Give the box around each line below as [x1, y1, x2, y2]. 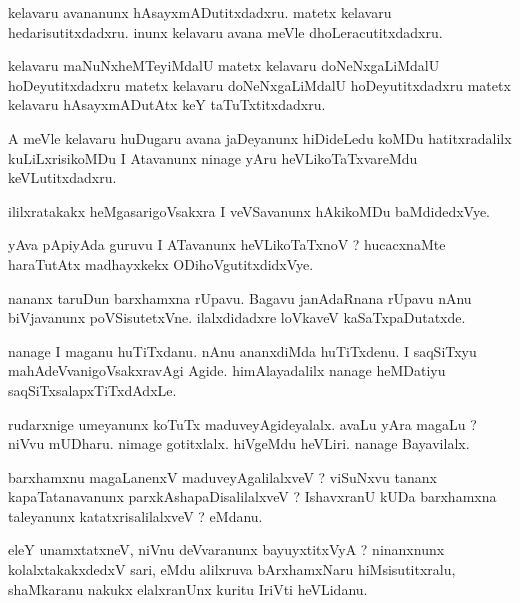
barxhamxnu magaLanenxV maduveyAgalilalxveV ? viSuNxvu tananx [8, 466, 437, 487]
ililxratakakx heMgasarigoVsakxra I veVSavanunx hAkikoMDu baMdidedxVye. [8, 200, 491, 221]
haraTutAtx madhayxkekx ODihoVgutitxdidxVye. [8, 253, 314, 274]
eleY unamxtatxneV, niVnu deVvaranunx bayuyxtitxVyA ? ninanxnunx [8, 539, 445, 560]
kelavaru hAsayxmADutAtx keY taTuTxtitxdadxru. [8, 94, 326, 115]
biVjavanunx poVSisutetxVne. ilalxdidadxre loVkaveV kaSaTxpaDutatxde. [8, 307, 466, 328]
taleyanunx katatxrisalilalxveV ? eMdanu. [8, 505, 263, 526]
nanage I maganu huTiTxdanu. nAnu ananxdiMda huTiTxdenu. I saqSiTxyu [8, 340, 477, 361]
